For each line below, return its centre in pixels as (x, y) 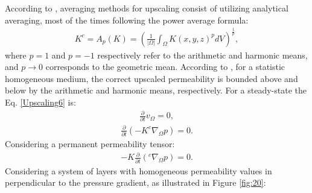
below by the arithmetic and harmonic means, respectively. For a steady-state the (156, 90)
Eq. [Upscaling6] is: (40, 102)
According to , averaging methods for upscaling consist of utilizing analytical (147, 8)
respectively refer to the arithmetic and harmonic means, (202, 55)
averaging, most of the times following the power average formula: (127, 20)
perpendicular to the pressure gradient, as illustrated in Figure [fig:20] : (135, 182)
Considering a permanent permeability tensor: (90, 144)
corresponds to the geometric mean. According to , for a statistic (165, 67)
